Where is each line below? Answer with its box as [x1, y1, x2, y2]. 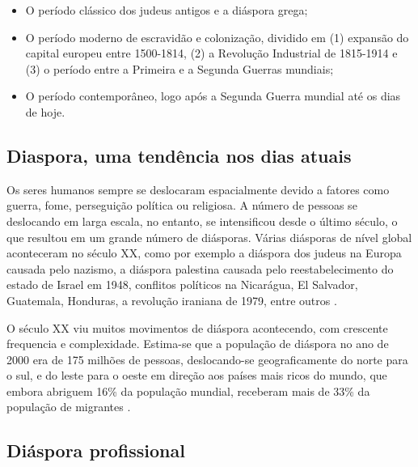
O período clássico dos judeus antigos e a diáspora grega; [25, 2, 308, 18]
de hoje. [25, 103, 65, 120]
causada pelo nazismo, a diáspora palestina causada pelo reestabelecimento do [6, 260, 394, 277]
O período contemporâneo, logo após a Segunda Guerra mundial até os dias [25, 87, 401, 104]
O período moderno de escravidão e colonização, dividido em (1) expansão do [25, 28, 409, 45]
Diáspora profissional [6, 438, 185, 463]
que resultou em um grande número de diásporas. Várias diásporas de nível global [6, 228, 412, 245]
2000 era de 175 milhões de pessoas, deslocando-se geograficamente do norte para [6, 350, 408, 367]
